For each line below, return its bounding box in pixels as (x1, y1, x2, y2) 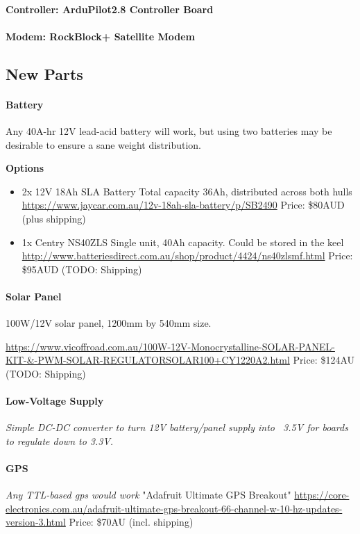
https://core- (294, 487, 350, 502)
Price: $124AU (293, 353, 354, 367)
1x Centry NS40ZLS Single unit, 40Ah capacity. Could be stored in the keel (22, 234, 344, 249)
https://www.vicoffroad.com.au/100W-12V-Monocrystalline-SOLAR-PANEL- (6, 339, 335, 353)
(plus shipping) (22, 211, 86, 225)
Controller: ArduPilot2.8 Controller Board (6, 1, 214, 16)
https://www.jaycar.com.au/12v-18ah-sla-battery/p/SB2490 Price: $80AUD (22, 197, 345, 212)
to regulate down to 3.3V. (6, 433, 114, 448)
